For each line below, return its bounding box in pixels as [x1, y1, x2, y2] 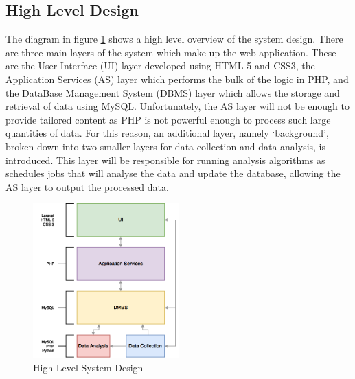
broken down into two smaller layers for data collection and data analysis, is [5, 139, 326, 153]
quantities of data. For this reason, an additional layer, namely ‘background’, [5, 126, 329, 140]
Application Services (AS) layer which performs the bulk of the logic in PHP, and [5, 71, 349, 86]
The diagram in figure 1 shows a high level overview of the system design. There [5, 32, 343, 46]
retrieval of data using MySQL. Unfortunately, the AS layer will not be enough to [5, 99, 350, 113]
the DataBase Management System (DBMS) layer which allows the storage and [5, 85, 340, 100]
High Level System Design [33, 360, 144, 374]
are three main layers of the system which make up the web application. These [5, 45, 336, 59]
